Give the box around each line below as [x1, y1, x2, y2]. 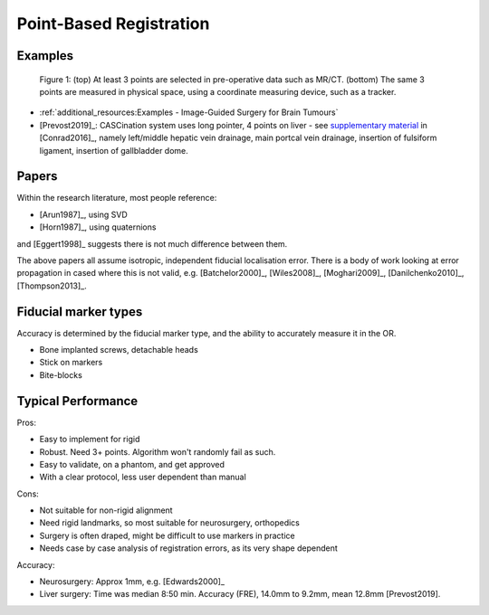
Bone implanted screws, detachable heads [39, 345, 198, 355]
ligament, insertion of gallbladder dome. [39, 145, 189, 156]
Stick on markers [39, 357, 103, 368]
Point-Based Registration [16, 14, 210, 33]
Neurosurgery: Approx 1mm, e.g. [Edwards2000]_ [39, 576, 225, 587]
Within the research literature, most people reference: [16, 193, 217, 203]
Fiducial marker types [16, 304, 143, 319]
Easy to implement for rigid [39, 434, 140, 445]
